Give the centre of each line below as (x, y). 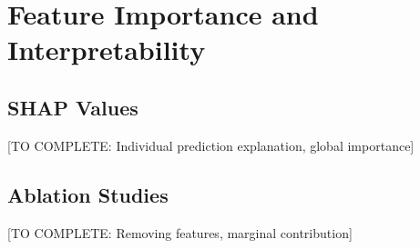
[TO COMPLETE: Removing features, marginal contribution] (180, 232)
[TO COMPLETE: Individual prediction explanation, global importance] (211, 145)
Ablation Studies (88, 194)
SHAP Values (73, 107)
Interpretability (107, 50)
